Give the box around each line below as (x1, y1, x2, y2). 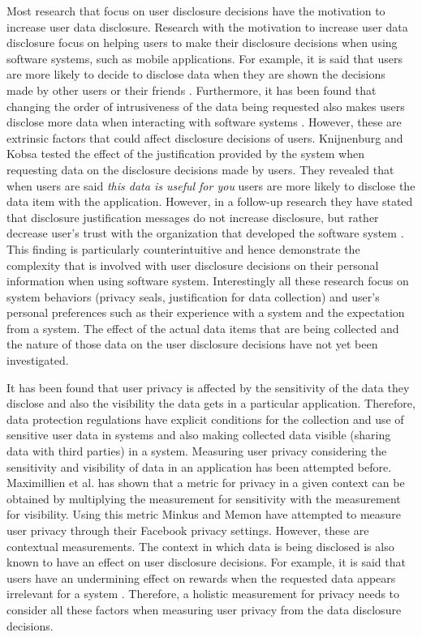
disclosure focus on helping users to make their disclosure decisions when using (6, 34, 398, 51)
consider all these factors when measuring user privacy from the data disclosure (6, 601, 402, 618)
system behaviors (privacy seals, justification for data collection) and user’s (6, 288, 380, 305)
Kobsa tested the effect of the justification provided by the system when (6, 145, 365, 162)
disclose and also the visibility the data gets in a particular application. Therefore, (6, 395, 416, 412)
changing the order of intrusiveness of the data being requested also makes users (6, 97, 405, 114)
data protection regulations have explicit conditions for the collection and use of (6, 410, 404, 427)
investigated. (6, 352, 69, 369)
